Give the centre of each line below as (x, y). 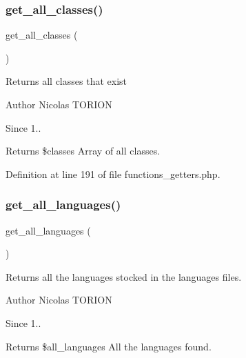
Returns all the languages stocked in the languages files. (124, 276)
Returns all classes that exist (66, 81)
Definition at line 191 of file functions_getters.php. (113, 173)
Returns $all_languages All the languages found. (109, 346)
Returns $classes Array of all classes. (83, 151)
